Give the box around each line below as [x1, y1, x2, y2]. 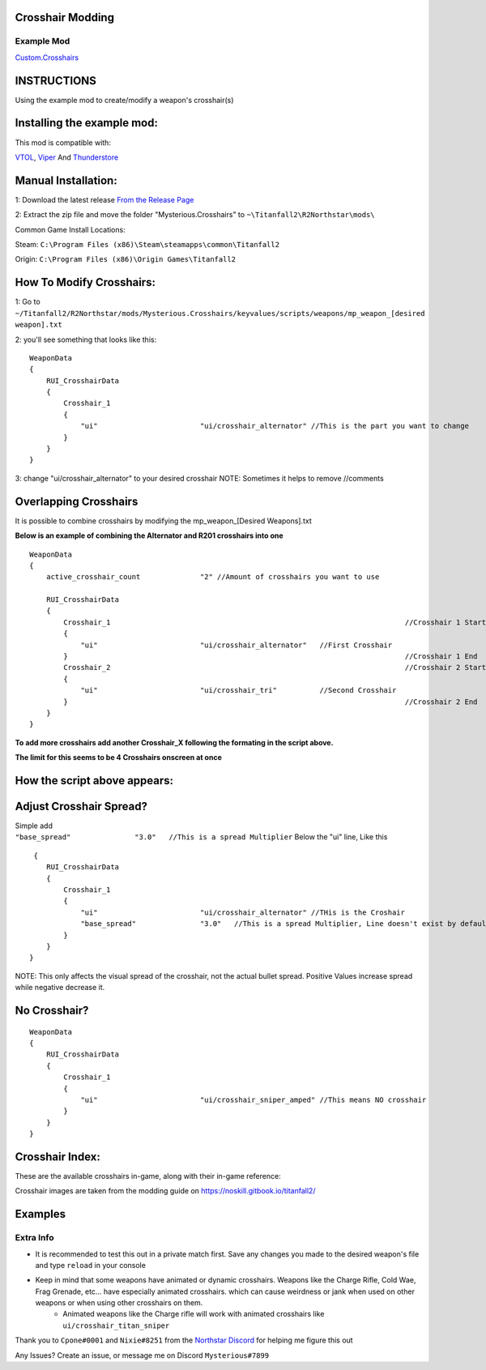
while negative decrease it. [15, 983, 105, 992]
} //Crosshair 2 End [63, 697, 478, 706]
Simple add [15, 821, 53, 830]
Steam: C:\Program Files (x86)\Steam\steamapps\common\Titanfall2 [15, 240, 279, 250]
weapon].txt [15, 320, 62, 330]
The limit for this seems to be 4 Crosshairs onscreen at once [15, 753, 223, 762]
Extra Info [15, 1232, 54, 1244]
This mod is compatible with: [15, 138, 111, 147]
